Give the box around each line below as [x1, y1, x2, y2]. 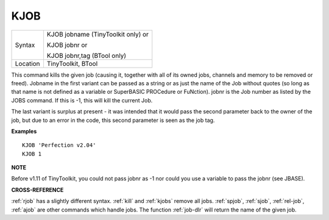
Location [15, 59, 40, 68]
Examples [11, 127, 37, 135]
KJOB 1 [22, 150, 42, 157]
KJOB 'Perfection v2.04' [22, 142, 96, 149]
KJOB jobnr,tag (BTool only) [46, 51, 127, 60]
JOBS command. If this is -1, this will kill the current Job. [11, 96, 153, 104]
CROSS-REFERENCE [11, 186, 64, 193]
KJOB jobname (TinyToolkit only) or [46, 30, 149, 38]
